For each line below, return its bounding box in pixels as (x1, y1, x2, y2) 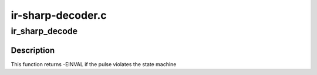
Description (11, 45, 55, 55)
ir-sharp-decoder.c (11, 9, 107, 22)
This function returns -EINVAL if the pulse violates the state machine (11, 60, 177, 67)
